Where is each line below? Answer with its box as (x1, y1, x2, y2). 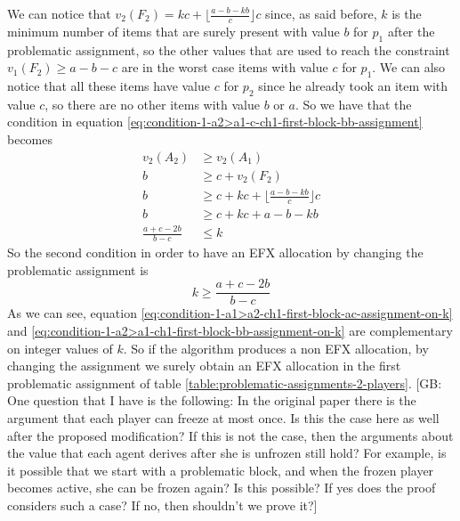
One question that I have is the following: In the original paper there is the (7, 391, 416, 410)
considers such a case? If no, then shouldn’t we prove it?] (7, 496, 318, 515)
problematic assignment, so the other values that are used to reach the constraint (7, 40, 450, 59)
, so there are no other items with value (44, 94, 260, 113)
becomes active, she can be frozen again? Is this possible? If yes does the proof (7, 478, 436, 497)
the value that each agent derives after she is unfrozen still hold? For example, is (7, 444, 447, 462)
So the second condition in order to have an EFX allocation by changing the (7, 243, 424, 262)
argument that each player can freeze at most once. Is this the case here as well (7, 409, 440, 427)
